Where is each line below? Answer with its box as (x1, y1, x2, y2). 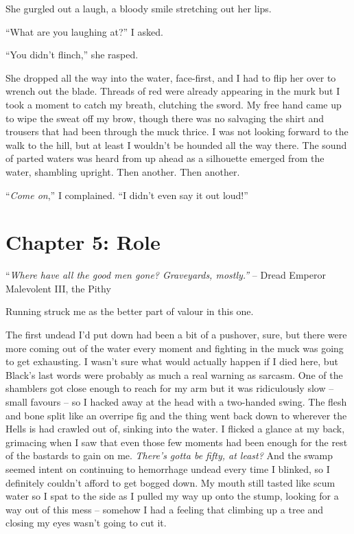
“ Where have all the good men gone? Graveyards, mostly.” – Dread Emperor (5, 268, 326, 282)
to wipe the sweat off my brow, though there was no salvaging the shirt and (5, 111, 324, 125)
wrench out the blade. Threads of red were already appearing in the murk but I (5, 84, 340, 98)
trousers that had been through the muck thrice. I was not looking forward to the (5, 124, 349, 139)
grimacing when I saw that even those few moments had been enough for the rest (5, 434, 348, 449)
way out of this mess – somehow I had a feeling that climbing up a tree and (5, 502, 324, 516)
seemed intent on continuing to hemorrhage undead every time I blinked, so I (5, 461, 330, 476)
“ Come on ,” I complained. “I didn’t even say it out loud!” (5, 187, 248, 202)
